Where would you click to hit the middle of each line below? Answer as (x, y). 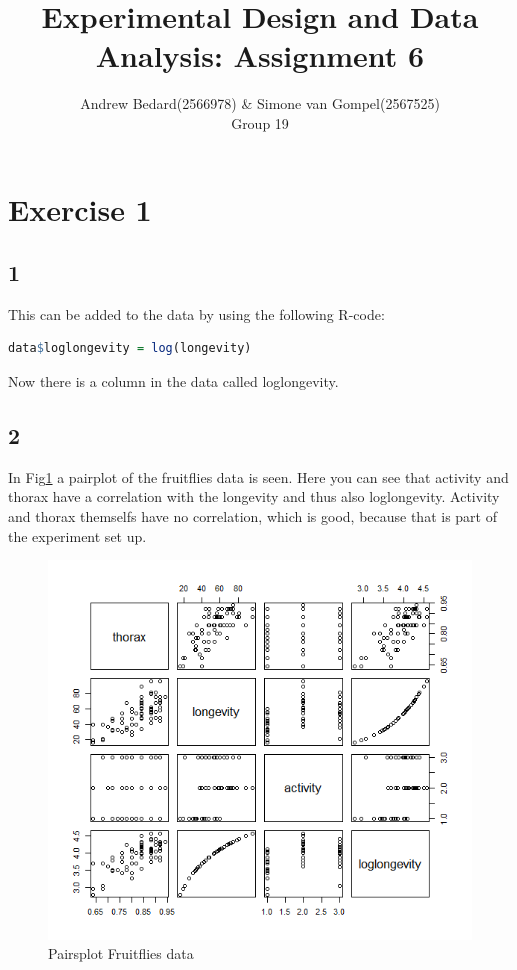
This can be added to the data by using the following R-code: (196, 313)
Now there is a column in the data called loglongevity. (173, 381)
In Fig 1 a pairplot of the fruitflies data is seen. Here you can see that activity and (258, 476)
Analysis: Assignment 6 (260, 55)
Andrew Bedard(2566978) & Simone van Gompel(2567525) (260, 103)
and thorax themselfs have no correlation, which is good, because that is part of (252, 516)
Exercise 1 (80, 208)
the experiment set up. (77, 535)
